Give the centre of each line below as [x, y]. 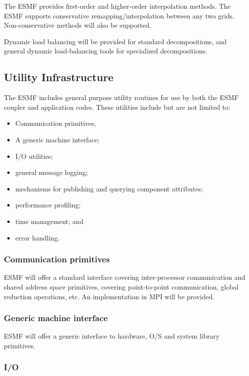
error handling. [37, 237]
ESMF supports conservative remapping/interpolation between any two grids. [119, 15]
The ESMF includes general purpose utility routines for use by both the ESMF [121, 97]
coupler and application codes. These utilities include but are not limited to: [117, 107]
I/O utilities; [34, 156]
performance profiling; [48, 205]
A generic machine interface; [57, 139]
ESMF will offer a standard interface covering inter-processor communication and [125, 277]
